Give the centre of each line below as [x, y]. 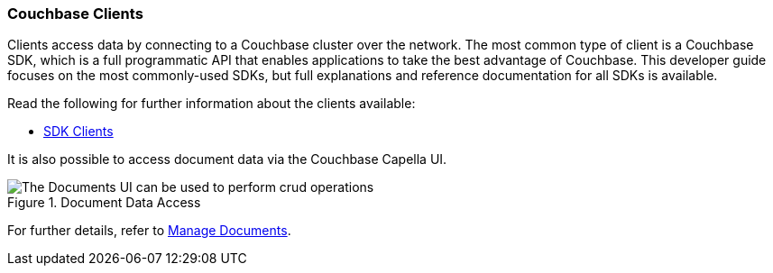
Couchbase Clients [75, 14]
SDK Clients [78, 132]
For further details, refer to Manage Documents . [149, 231]
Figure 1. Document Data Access [104, 203]
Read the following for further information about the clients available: [212, 104]
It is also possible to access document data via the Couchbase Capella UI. [227, 159]
